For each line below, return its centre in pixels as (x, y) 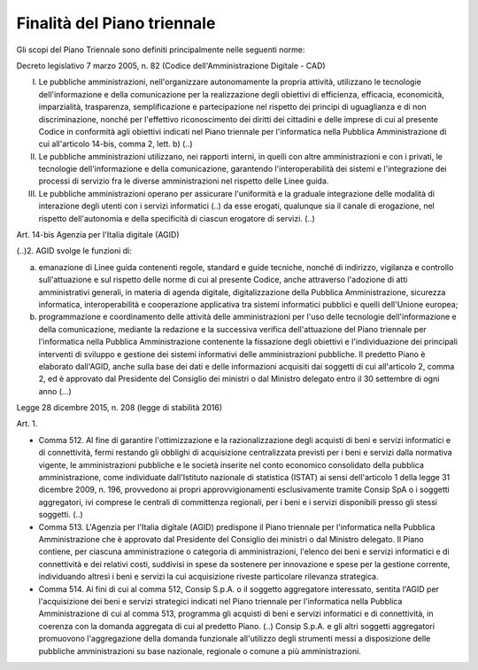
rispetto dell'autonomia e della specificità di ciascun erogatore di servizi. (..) (177, 218)
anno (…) (55, 391)
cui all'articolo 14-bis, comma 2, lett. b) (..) (116, 144)
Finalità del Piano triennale (116, 23)
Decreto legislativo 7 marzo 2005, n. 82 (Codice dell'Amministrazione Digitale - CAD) (171, 66)
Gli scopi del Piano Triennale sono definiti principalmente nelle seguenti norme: (161, 50)
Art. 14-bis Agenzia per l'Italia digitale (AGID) (98, 235)
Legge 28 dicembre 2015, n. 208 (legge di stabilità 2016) (119, 408)
